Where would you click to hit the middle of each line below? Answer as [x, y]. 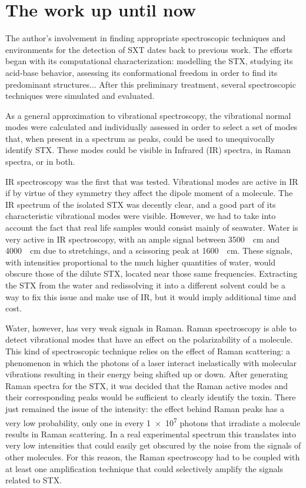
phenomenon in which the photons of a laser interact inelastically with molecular [151, 362]
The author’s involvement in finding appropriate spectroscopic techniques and [146, 38]
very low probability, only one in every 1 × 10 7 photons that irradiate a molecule [153, 421]
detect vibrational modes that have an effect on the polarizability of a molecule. [149, 339]
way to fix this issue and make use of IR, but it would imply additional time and [151, 296]
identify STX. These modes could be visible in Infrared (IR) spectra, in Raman [148, 150]
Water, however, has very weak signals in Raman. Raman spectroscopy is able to [151, 328]
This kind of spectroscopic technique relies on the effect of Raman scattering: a [148, 351]
